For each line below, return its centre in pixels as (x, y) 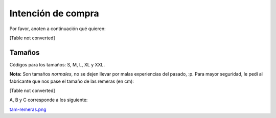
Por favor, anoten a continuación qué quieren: (57, 29)
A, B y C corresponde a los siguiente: (49, 100)
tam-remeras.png (28, 109)
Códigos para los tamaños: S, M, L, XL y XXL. (57, 64)
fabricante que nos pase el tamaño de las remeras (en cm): (72, 81)
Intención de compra (54, 13)
